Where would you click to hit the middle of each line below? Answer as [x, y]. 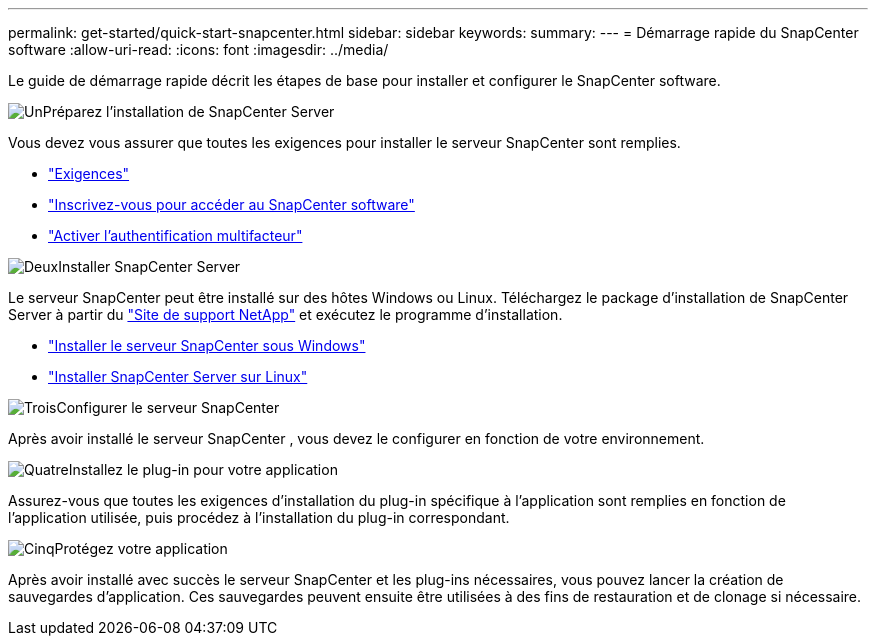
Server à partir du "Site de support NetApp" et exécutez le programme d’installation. [285, 314]
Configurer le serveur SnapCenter [168, 407]
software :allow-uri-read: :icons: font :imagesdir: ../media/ [198, 49]
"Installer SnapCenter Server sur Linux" [178, 376]
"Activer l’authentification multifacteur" [175, 235]
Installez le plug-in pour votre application [203, 469]
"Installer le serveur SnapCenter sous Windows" [207, 345]
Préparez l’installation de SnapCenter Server [188, 111]
